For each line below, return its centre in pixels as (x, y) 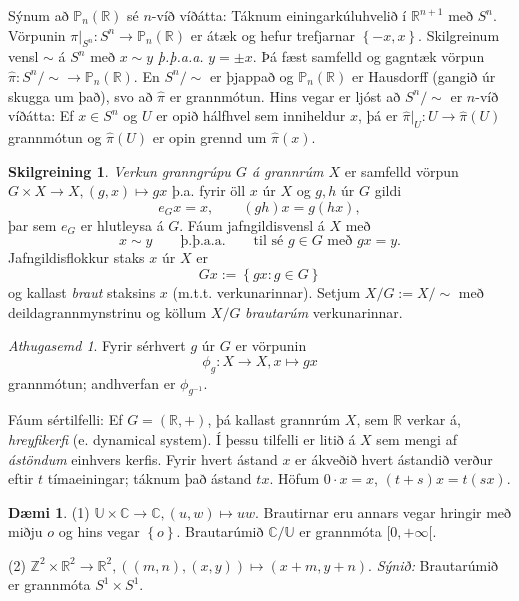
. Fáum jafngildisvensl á (252, 224)
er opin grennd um (209, 136)
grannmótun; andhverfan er (92, 382)
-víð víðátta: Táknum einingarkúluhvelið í (279, 15)
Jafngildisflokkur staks (76, 257)
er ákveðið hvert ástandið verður (394, 458)
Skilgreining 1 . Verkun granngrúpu (119, 170)
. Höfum (294, 478)
